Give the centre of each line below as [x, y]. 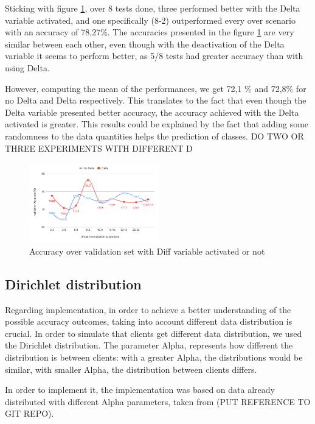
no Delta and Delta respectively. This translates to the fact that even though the [156, 100]
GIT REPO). [29, 413]
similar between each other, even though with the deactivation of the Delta [145, 44]
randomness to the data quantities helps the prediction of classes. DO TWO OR [154, 136]
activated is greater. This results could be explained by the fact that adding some [157, 124]
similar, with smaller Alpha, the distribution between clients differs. [131, 369]
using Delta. [27, 67]
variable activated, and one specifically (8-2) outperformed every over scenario [150, 20]
